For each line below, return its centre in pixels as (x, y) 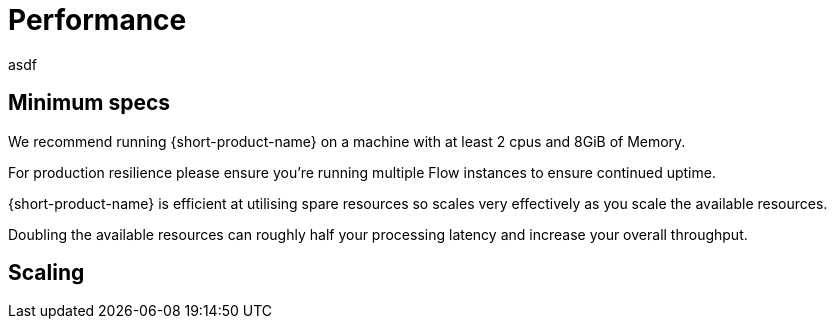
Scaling (46, 273)
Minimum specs (89, 103)
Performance (97, 20)
